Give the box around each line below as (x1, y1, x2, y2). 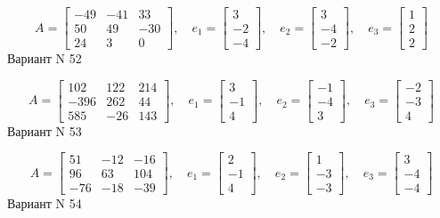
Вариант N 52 (7, 49, 82, 68)
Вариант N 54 (7, 194, 82, 213)
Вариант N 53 (7, 121, 82, 140)
